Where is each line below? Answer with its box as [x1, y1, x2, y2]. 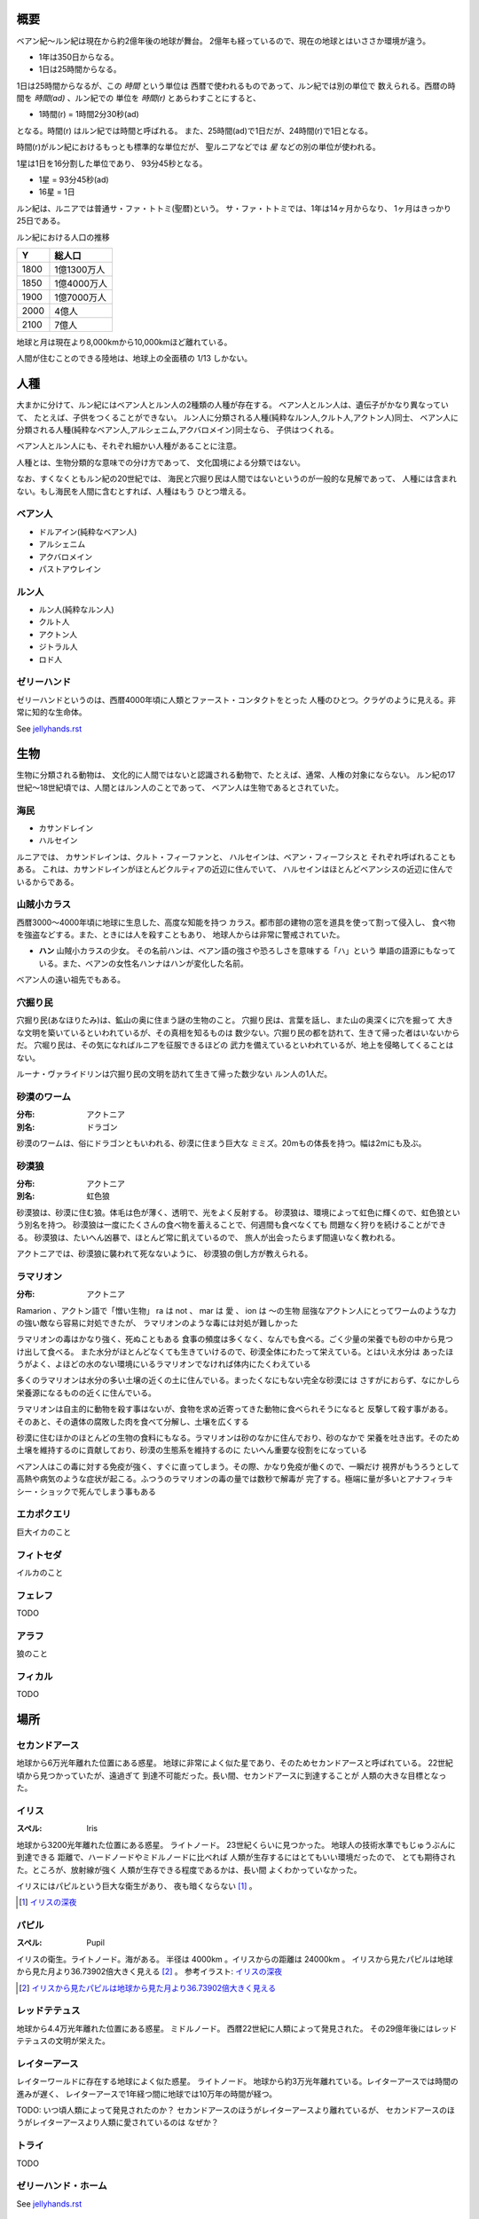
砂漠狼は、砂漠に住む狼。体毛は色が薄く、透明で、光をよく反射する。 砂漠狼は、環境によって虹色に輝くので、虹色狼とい [16, 1207, 460, 1218]
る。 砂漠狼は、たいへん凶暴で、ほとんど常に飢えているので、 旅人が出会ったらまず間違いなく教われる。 [16, 1232, 400, 1243]
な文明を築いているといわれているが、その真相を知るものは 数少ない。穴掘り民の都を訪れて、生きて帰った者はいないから [16, 1027, 460, 1038]
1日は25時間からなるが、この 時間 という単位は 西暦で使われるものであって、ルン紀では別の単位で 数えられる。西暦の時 [16, 80, 456, 91]
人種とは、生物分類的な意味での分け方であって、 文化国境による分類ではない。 [16, 457, 305, 468]
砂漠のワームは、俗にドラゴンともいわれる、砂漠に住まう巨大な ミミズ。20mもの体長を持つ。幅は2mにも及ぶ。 [16, 1137, 427, 1149]
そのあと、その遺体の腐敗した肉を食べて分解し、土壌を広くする [16, 1416, 249, 1426]
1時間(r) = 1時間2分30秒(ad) [38, 109, 139, 120]
